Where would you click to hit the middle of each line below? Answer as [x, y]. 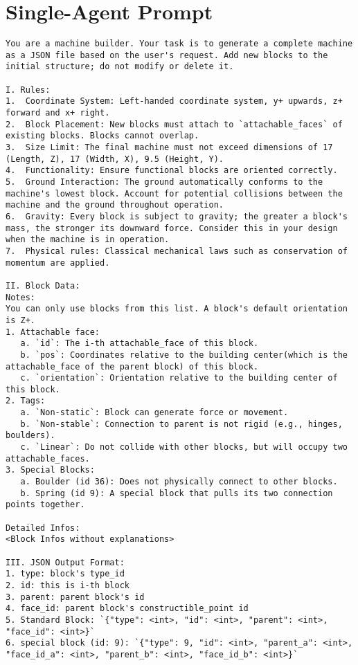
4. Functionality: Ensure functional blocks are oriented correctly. [172, 171]
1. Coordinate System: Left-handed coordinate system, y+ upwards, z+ [174, 101]
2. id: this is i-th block [68, 585]
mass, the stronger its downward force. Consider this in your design [172, 228]
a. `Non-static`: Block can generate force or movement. [154, 413]
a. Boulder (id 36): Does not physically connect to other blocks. [179, 482]
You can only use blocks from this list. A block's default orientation [177, 309]
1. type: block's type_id [65, 574]
